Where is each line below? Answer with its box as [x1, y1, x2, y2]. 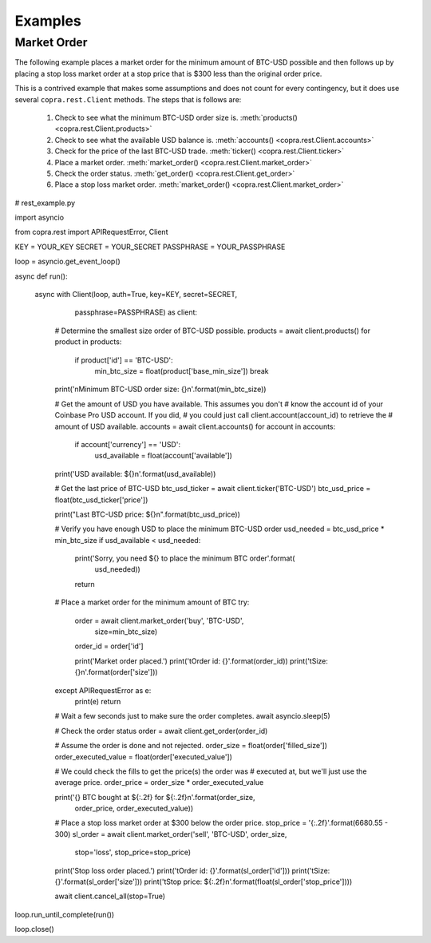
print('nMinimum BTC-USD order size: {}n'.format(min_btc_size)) [54, 384, 267, 394]
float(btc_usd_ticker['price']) [54, 495, 148, 505]
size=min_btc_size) [94, 627, 158, 636]
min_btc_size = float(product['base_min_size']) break [94, 366, 269, 375]
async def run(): [14, 271, 68, 281]
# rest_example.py [14, 198, 76, 208]
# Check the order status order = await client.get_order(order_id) [54, 726, 268, 735]
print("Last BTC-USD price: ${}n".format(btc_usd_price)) [54, 509, 241, 519]
